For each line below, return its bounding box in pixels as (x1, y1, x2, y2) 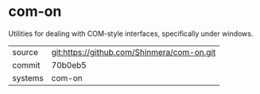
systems (12, 72, 44, 84)
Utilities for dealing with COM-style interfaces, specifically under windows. (8, 29, 254, 38)
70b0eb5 (51, 59, 87, 70)
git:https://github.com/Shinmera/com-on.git (51, 46, 216, 57)
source (12, 46, 38, 57)
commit (12, 59, 41, 70)
